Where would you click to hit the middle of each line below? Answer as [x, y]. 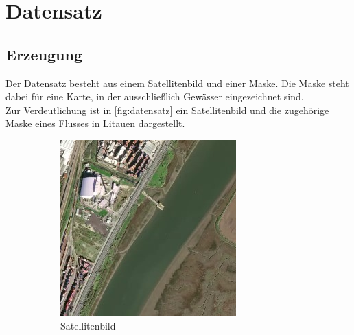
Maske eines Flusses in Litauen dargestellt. [95, 123]
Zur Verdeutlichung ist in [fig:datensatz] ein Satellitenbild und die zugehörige [167, 109]
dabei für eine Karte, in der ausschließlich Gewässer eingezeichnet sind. [155, 96]
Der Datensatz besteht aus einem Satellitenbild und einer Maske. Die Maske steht [177, 83]
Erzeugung [44, 54]
